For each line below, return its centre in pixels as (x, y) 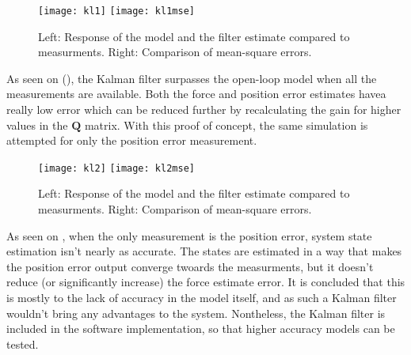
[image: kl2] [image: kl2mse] (116, 168)
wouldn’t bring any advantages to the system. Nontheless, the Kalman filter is (196, 313)
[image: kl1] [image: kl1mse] (116, 11)
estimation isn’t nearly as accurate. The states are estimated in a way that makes (204, 251)
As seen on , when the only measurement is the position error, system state (189, 235)
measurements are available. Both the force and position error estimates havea (196, 94)
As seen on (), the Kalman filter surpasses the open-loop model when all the (192, 78)
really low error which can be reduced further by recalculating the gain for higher (204, 110)
